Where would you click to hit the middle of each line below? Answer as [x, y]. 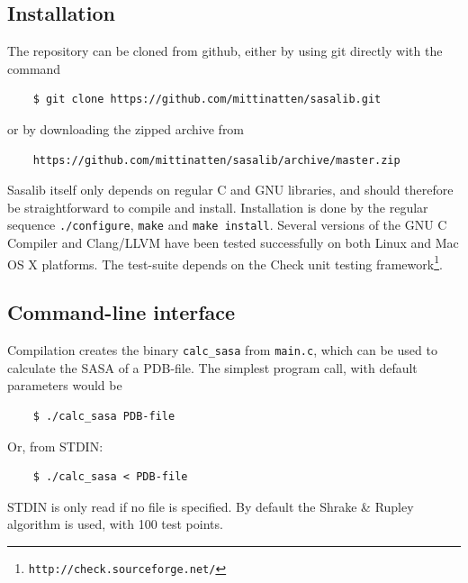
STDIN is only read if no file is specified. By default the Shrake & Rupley [211, 506]
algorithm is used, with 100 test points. [115, 524]
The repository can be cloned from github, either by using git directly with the [225, 51]
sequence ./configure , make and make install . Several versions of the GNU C [227, 225]
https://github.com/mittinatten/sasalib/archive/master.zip [216, 160]
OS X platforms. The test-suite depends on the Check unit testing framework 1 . [225, 262]
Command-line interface [121, 312]
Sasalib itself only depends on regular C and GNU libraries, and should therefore [230, 190]
